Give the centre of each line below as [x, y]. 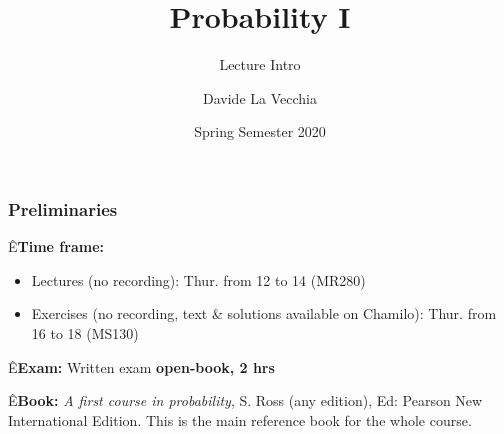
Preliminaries [63, 208]
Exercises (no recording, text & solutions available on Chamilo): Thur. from [264, 313]
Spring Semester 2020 [260, 131]
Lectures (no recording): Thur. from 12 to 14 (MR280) [198, 279]
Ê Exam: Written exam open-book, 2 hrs [141, 366]
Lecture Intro [260, 64]
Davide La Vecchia [260, 97]
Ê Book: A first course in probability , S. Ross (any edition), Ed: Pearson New [245, 400]
